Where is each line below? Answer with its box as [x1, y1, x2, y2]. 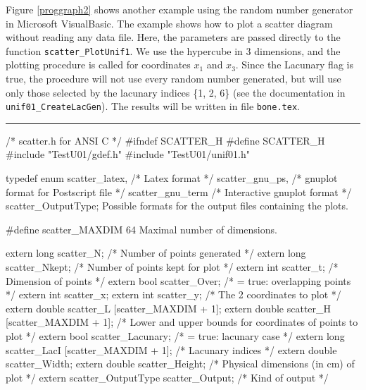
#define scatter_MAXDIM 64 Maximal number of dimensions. [6, 221, 277, 236]
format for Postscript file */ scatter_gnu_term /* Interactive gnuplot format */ [6, 184, 352, 199]
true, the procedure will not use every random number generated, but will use [6, 71, 341, 86]
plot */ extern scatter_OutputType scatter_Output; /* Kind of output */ [6, 370, 329, 384]
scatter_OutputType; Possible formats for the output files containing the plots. [6, 198, 348, 213]
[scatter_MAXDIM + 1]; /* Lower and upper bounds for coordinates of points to [6, 315, 358, 329]
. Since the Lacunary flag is [235, 57, 353, 72]
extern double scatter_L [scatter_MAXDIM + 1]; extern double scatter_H [6, 300, 332, 315]
